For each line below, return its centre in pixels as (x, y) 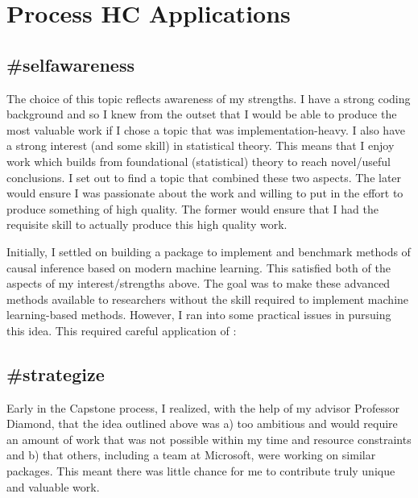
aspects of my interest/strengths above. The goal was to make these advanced (199, 283)
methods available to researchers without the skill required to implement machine (208, 299)
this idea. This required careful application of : (122, 330)
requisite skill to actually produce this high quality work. (147, 224)
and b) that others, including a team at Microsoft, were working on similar (191, 455)
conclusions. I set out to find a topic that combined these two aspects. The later (204, 177)
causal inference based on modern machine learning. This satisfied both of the (199, 267)
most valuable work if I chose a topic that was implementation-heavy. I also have (206, 129)
